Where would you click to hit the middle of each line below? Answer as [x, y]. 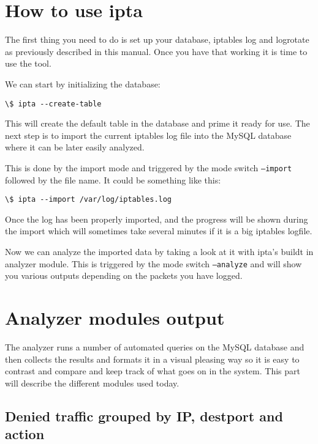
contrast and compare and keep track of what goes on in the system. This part [153, 371]
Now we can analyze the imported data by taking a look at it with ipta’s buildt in [159, 252]
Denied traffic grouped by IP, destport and [144, 416]
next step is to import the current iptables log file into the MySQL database [148, 135]
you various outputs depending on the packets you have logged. [124, 276]
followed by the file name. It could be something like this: [113, 179]
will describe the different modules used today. [92, 383]
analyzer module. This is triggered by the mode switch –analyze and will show [153, 263]
